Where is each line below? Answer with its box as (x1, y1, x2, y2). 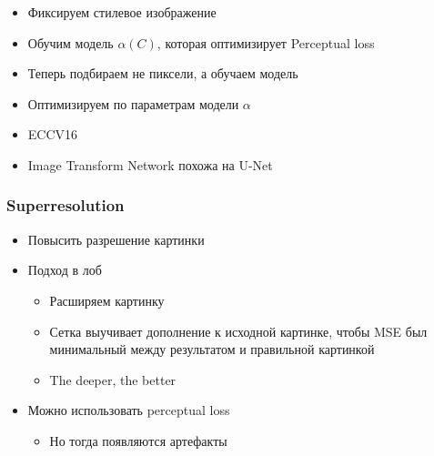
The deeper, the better (49, 370, 177, 389)
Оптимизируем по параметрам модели (27, 94, 239, 113)
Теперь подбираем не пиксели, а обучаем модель (27, 64, 298, 83)
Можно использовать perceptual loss (27, 400, 230, 420)
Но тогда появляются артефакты (49, 431, 227, 450)
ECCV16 (27, 125, 78, 144)
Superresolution (6, 194, 125, 217)
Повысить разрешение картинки (27, 229, 205, 248)
